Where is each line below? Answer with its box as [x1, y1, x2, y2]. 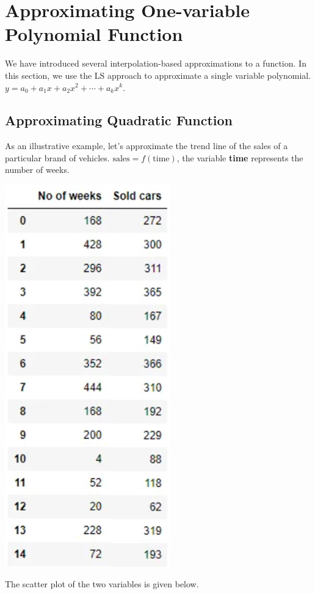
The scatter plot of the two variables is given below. [5, 577, 199, 590]
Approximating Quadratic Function [5, 111, 233, 130]
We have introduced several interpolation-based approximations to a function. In [5, 57, 306, 70]
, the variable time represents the [176, 151, 303, 164]
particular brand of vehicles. [5, 151, 110, 164]
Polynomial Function [5, 21, 183, 46]
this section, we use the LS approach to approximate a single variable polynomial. [5, 68, 311, 81]
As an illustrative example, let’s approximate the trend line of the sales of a [5, 139, 288, 152]
